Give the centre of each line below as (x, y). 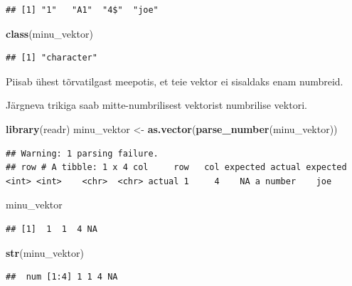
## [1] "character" (52, 58)
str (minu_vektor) (45, 252)
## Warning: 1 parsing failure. (82, 153)
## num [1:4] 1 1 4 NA (62, 277)
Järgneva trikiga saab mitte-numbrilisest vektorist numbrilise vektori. (156, 105)
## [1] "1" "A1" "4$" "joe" (82, 10)
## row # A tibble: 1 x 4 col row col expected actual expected (176, 168)
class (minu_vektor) (49, 33)
